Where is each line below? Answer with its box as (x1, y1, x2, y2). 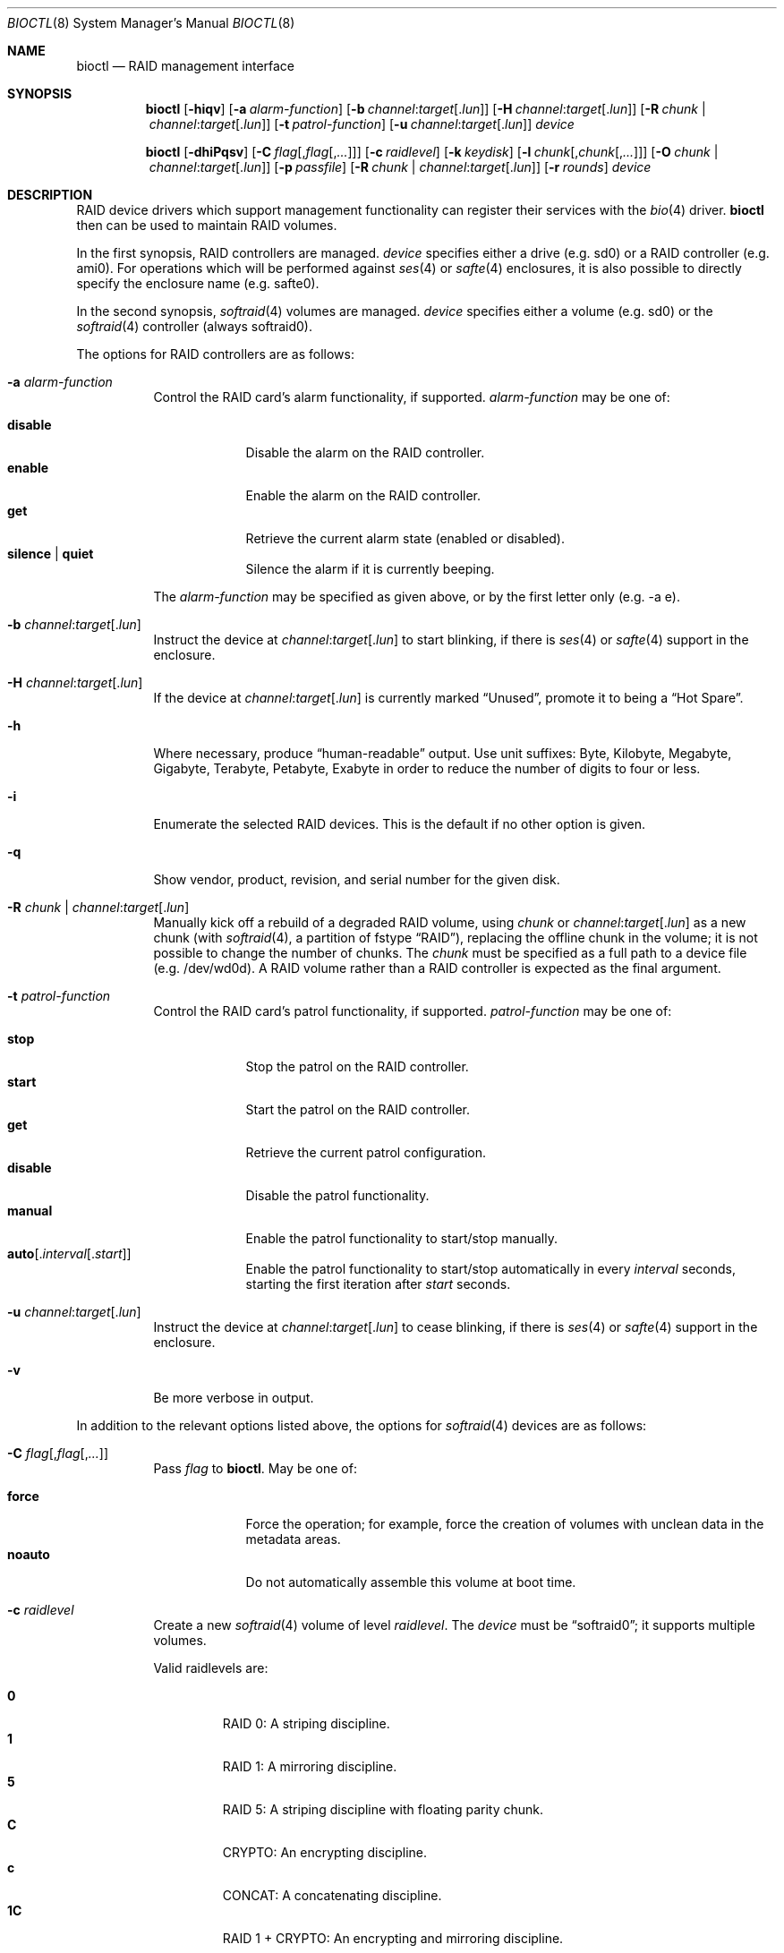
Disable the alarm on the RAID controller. (245, 445, 485, 460)
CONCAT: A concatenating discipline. (222, 1888, 442, 1903)
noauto (7, 1547, 50, 1562)
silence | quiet (7, 546, 94, 561)
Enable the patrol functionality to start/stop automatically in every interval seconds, (245, 1261, 736, 1276)
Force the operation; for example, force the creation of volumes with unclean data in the (245, 1516, 764, 1531)
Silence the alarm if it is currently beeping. (245, 561, 495, 576)
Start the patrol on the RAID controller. (245, 1102, 471, 1117)
